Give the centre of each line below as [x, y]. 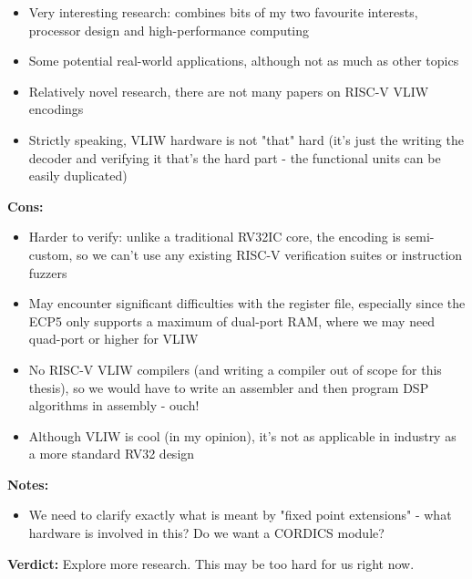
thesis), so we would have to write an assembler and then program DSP [229, 387]
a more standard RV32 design [112, 454]
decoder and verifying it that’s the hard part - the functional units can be [235, 157]
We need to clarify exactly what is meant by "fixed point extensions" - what [240, 515]
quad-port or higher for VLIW [113, 339]
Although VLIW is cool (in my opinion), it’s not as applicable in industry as [242, 435]
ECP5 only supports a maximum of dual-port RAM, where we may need [232, 321]
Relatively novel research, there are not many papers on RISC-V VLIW [229, 91]
